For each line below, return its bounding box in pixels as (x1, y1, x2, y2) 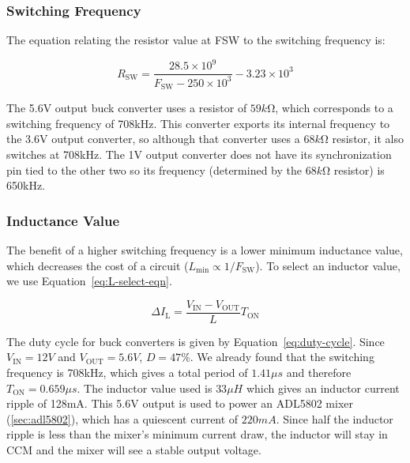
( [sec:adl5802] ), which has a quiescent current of (6, 410, 239, 427)
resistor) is (333, 161, 385, 178)
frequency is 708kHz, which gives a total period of (6, 363, 248, 380)
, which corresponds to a (275, 100, 393, 116)
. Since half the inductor (276, 410, 393, 427)
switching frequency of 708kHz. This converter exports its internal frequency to (6, 115, 390, 131)
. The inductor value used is (77, 379, 213, 396)
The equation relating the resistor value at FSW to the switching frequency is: (6, 32, 386, 48)
